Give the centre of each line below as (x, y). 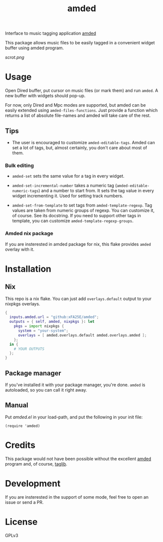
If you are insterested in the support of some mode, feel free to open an (77, 497)
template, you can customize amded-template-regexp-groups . (73, 221)
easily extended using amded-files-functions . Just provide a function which (81, 111)
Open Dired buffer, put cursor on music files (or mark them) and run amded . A (81, 91)
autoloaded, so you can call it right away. (46, 390)
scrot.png (15, 57)
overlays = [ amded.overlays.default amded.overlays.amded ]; (82, 335)
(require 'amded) (23, 426)
